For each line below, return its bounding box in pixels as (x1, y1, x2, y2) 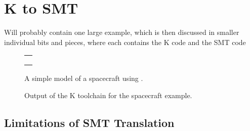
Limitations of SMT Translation (4, 114, 175, 130)
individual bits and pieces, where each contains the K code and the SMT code (4, 36, 246, 47)
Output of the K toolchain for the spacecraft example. (24, 90, 192, 100)
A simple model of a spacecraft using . (24, 73, 143, 83)
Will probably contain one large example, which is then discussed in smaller (4, 27, 239, 37)
